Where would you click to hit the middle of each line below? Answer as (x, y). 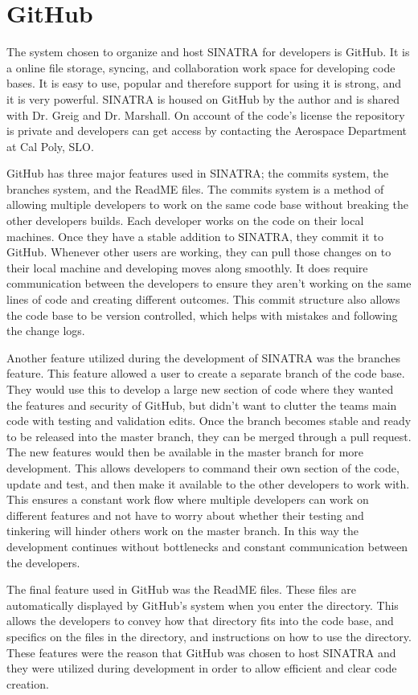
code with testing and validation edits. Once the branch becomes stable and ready (209, 421)
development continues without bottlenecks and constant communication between (207, 546)
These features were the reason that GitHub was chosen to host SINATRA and (201, 652)
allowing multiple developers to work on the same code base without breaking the (208, 204)
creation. (28, 683)
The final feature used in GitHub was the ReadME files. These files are (181, 589)
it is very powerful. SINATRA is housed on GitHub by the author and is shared (203, 98)
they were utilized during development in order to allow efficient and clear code (202, 668)
